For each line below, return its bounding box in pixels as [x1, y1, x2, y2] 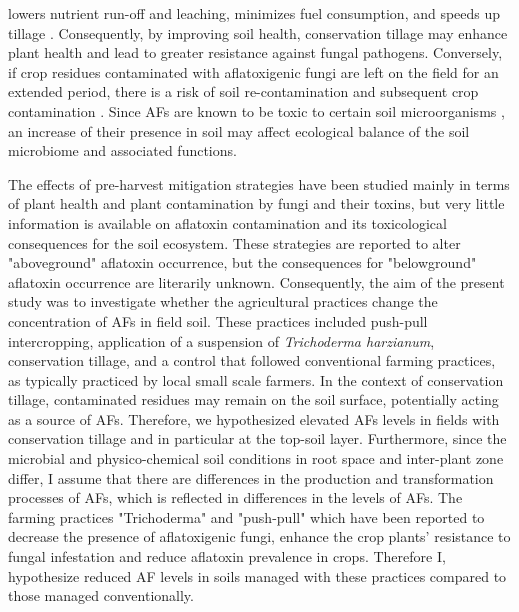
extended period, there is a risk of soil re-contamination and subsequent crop [8, 81, 479, 102]
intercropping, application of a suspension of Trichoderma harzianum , [8, 330, 435, 351]
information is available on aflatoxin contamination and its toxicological [8, 212, 447, 233]
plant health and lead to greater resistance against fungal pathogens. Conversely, [8, 42, 503, 63]
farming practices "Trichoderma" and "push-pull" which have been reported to [8, 506, 485, 527]
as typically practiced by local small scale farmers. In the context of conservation [8, 369, 504, 390]
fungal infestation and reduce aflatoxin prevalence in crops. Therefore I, [8, 546, 446, 567]
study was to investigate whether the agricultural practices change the [8, 291, 438, 312]
